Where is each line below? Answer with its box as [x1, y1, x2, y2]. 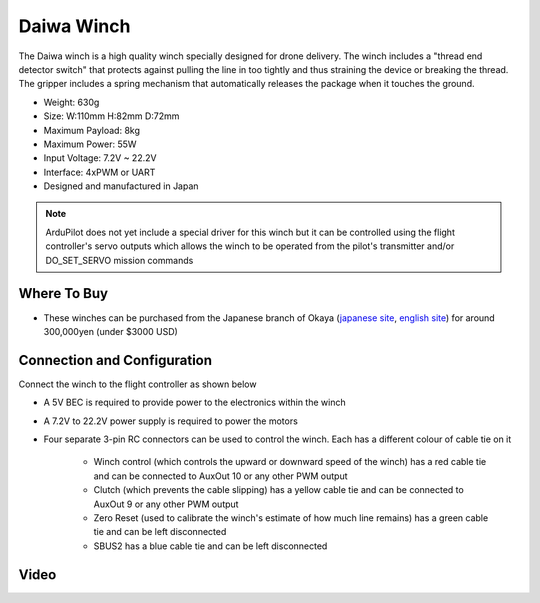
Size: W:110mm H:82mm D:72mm [43, 110, 180, 122]
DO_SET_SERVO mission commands [45, 254, 194, 266]
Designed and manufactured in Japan [43, 180, 199, 192]
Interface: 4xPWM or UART [43, 166, 156, 178]
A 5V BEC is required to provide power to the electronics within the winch [43, 396, 346, 409]
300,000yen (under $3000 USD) [43, 325, 179, 337]
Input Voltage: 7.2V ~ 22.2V [43, 152, 157, 164]
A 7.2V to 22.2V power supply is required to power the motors [43, 415, 299, 427]
